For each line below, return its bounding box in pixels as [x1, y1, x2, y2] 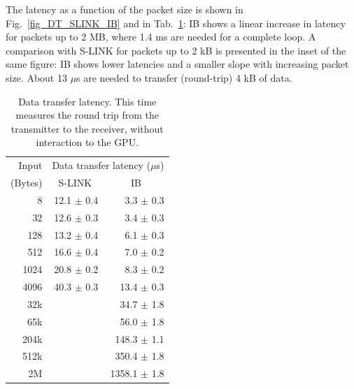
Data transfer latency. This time [18, 94, 157, 108]
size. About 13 [6, 70, 67, 85]
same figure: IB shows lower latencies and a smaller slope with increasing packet [6, 57, 349, 71]
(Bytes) [10, 175, 43, 190]
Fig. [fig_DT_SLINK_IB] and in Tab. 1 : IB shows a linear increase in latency [6, 15, 346, 30]
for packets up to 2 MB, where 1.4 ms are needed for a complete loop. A [6, 29, 316, 44]
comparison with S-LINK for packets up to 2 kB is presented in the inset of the [6, 43, 346, 57]
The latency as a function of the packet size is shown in [6, 2, 243, 16]
